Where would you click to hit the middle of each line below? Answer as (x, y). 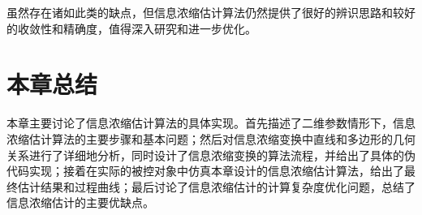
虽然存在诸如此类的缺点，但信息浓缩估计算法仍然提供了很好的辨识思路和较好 (211, 12)
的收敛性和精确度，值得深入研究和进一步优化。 (131, 28)
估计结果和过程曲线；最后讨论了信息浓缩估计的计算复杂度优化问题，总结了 (216, 186)
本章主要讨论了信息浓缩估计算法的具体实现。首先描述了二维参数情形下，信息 (211, 123)
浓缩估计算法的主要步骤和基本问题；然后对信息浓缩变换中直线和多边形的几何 (211, 138)
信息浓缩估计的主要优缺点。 (80, 202)
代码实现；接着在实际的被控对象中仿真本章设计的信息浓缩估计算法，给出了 (205, 171)
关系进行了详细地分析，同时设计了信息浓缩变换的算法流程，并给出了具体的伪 (211, 155)
